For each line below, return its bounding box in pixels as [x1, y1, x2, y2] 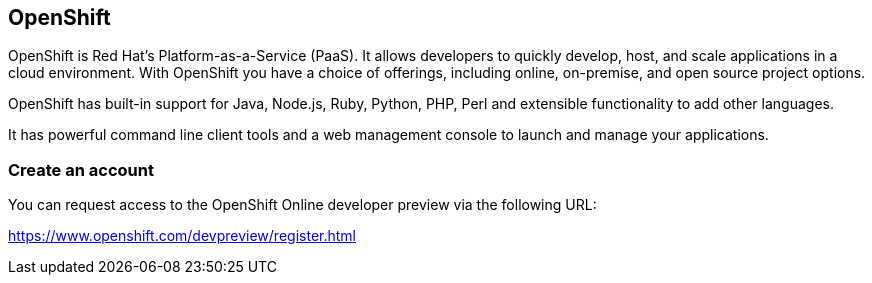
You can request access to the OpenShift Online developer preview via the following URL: [8, 196, 597, 214]
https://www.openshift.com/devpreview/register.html [8, 227, 356, 245]
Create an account [8, 159, 154, 180]
